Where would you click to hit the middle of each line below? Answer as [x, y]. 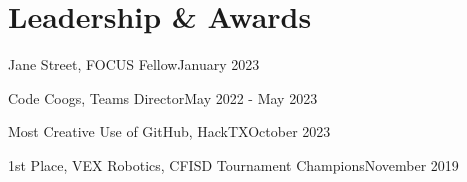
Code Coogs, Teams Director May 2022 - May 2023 [163, 97]
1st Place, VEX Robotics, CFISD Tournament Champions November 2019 [233, 164]
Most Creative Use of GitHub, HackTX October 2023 [169, 131]
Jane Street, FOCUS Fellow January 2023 [134, 64]
